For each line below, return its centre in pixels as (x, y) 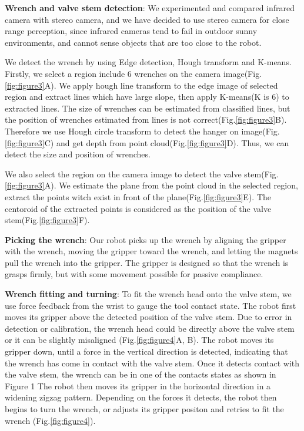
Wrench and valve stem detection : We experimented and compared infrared (150, 8)
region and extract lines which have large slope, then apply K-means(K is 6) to (147, 97)
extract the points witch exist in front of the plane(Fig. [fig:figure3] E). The (138, 196)
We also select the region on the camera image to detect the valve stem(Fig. (142, 174)
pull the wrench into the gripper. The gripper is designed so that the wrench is (147, 262)
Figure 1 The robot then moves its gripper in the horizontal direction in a (138, 385)
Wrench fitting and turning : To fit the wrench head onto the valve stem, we (148, 294)
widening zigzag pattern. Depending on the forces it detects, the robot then (141, 397)
